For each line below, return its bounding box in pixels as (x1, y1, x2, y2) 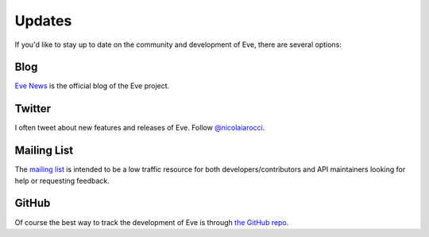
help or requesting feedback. (14, 176, 110, 185)
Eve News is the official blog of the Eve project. (14, 81, 170, 91)
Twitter (14, 102, 52, 115)
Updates (14, 12, 72, 29)
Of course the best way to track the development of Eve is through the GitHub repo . (14, 217, 289, 227)
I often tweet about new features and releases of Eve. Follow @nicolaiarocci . (14, 123, 265, 133)
